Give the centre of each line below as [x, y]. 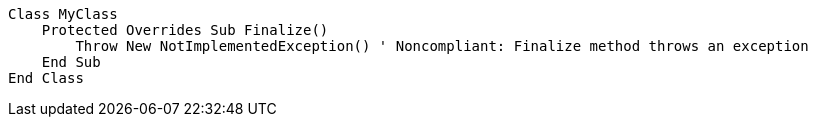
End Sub [71, 62]
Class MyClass [63, 14]
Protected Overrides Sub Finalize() [185, 30]
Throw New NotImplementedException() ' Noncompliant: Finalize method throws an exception [442, 46]
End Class [46, 78]
